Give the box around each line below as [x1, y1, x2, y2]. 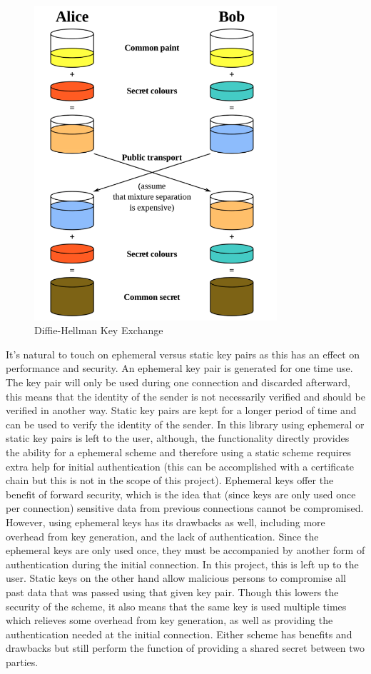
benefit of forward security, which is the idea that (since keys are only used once [6, 486, 356, 501]
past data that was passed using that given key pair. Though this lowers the [6, 584, 339, 599]
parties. [6, 654, 39, 669]
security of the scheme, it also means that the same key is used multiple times [6, 598, 347, 613]
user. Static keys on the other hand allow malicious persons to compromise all [6, 570, 346, 585]
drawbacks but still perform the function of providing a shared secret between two [6, 640, 365, 655]
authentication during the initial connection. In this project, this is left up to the [6, 556, 359, 571]
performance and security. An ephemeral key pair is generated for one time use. [6, 361, 353, 376]
